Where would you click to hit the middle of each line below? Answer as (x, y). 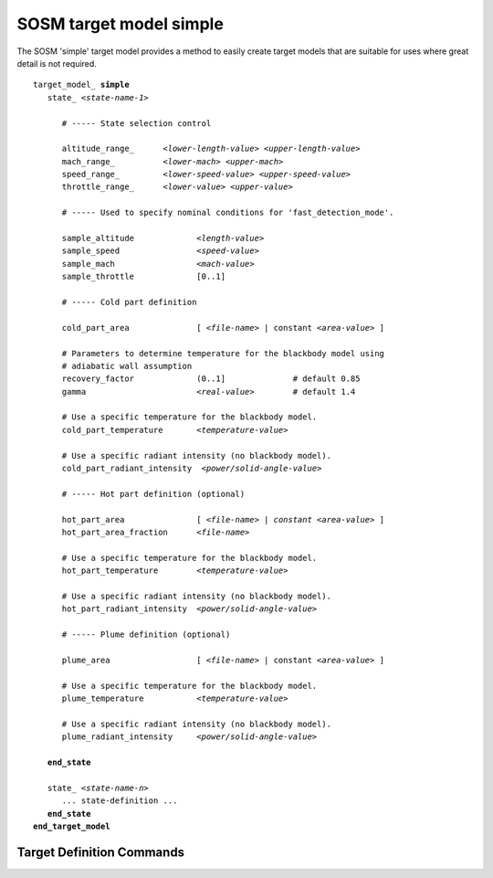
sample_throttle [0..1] (144, 277)
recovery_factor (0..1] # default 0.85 (211, 379)
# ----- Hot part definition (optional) (153, 494)
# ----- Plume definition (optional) (146, 635)
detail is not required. (57, 63)
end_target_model (72, 826)
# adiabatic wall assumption (127, 366)
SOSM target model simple (120, 24)
